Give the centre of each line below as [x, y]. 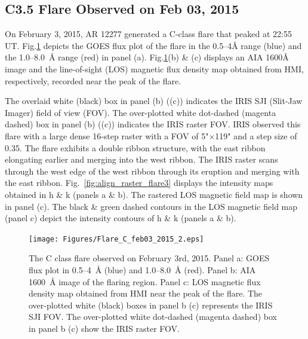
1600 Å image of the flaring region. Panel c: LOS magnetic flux [145, 281]
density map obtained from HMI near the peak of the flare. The [146, 293]
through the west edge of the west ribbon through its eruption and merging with [152, 171]
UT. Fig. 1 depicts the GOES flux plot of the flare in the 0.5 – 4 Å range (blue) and [153, 45]
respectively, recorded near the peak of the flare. [93, 80]
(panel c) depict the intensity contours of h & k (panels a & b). [121, 218]
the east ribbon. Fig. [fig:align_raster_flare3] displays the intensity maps [139, 183]
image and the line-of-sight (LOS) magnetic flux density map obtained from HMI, [154, 68]
